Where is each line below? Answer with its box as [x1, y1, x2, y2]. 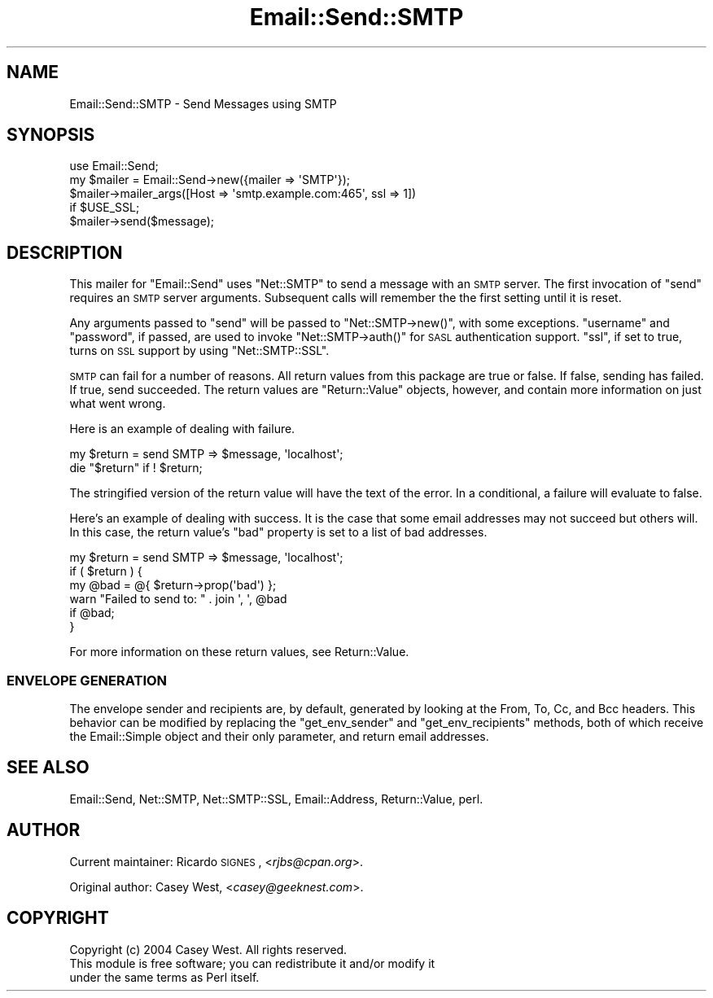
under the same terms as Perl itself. [69, 970, 260, 984]
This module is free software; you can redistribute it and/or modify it [69, 956, 435, 970]
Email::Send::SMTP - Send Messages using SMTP [69, 96, 337, 111]
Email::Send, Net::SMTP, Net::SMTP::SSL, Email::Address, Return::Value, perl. [69, 791, 483, 806]
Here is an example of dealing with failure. [69, 422, 295, 436]
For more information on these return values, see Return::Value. [69, 645, 409, 659]
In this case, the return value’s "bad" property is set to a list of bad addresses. [69, 525, 488, 540]
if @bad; [69, 606, 115, 620]
